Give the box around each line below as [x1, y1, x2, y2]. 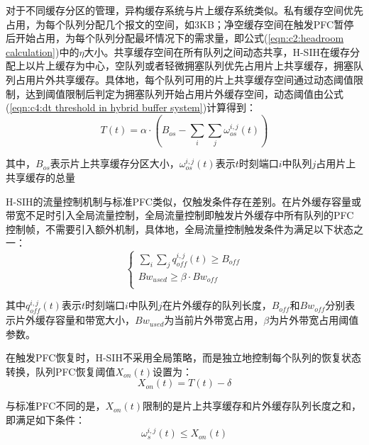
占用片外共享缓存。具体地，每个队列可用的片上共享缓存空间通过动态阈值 [15, 72, 353, 86]
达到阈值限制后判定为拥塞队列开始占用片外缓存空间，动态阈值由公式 [25, 86, 343, 101]
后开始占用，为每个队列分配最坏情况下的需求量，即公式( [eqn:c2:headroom [6, 30, 344, 45]
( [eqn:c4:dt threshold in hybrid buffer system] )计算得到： [6, 100, 257, 115]
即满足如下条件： [6, 412, 85, 427]
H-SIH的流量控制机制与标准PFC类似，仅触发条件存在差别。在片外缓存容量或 [6, 193, 361, 208]
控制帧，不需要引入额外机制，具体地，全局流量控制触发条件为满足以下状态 [6, 221, 353, 236]
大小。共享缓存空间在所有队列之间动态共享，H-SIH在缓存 [84, 44, 350, 59]
